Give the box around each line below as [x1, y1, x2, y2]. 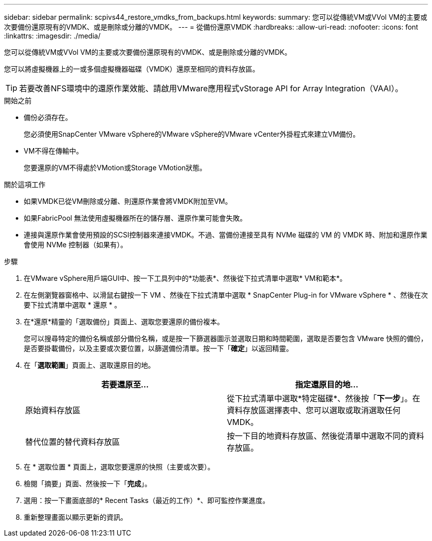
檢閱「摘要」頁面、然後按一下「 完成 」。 [24, 479, 151, 488]
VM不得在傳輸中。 [24, 147, 83, 155]
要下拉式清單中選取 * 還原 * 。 [24, 301, 121, 309]
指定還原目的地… [295, 380, 359, 389]
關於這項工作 [4, 180, 45, 189]
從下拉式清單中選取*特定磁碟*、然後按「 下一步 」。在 [227, 393, 421, 403]
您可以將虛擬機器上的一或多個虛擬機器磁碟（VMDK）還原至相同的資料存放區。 [4, 65, 259, 73]
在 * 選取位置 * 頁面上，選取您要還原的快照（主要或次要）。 [24, 463, 215, 471]
